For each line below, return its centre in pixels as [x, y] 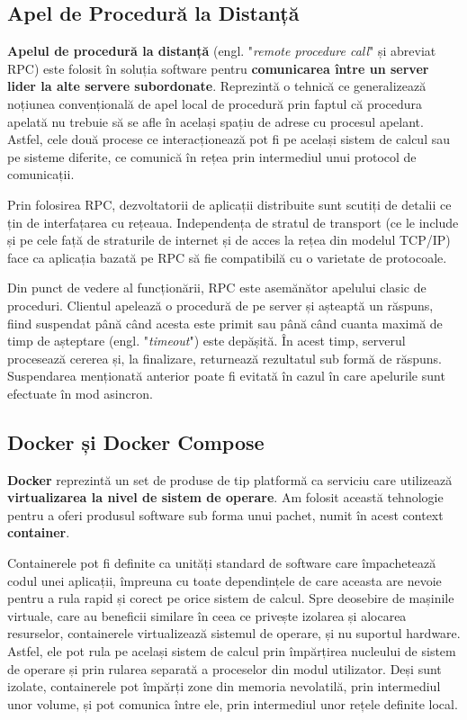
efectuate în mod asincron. [80, 393]
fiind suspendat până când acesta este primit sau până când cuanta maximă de [225, 323]
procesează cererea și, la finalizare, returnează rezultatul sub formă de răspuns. [225, 358]
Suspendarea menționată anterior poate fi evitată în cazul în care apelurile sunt [226, 376]
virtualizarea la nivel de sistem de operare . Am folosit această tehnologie [225, 497]
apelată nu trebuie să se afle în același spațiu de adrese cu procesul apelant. [216, 121]
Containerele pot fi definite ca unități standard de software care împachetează [222, 563]
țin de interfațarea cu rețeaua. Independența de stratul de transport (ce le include [233, 222]
